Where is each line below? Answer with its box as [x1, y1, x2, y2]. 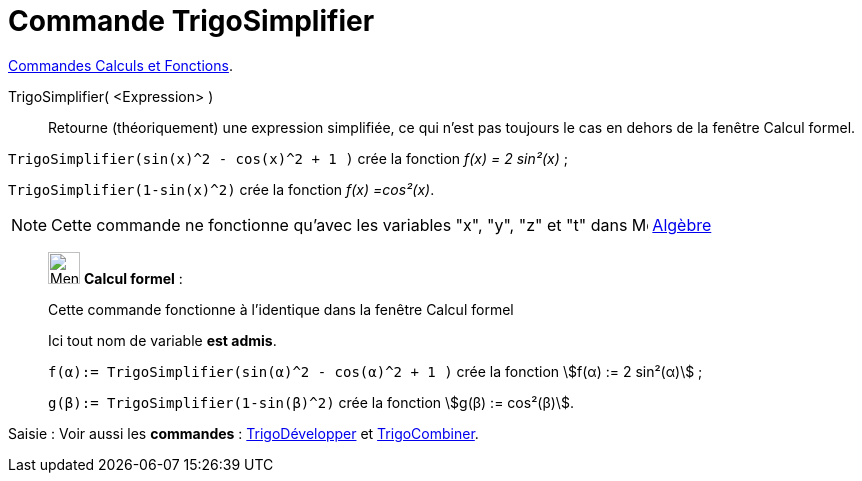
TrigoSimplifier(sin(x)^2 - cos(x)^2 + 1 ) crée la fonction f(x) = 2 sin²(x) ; [8, 149, 568, 167]
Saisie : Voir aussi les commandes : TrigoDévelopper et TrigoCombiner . [8, 424, 479, 442]
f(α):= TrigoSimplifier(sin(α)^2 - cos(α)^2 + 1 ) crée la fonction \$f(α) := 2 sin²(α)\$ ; [48, 362, 703, 380]
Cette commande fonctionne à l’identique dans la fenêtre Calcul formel [48, 300, 514, 318]
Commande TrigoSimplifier [8, 4, 375, 38]
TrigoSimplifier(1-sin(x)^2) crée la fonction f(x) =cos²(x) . [8, 180, 435, 198]
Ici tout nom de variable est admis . [48, 331, 277, 349]
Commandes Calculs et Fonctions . [8, 56, 233, 74]
